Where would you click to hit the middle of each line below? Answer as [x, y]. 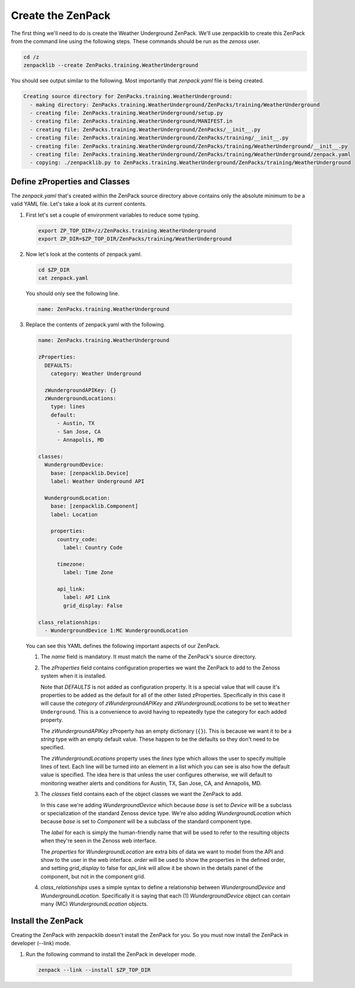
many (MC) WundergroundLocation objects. [94, 904]
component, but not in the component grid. [93, 876]
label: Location [74, 514]
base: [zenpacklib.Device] [90, 473]
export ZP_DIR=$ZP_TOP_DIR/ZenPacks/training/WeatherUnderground [135, 239]
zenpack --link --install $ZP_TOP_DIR [94, 970]
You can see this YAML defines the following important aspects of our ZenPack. [123, 646]
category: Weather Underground [96, 373]
